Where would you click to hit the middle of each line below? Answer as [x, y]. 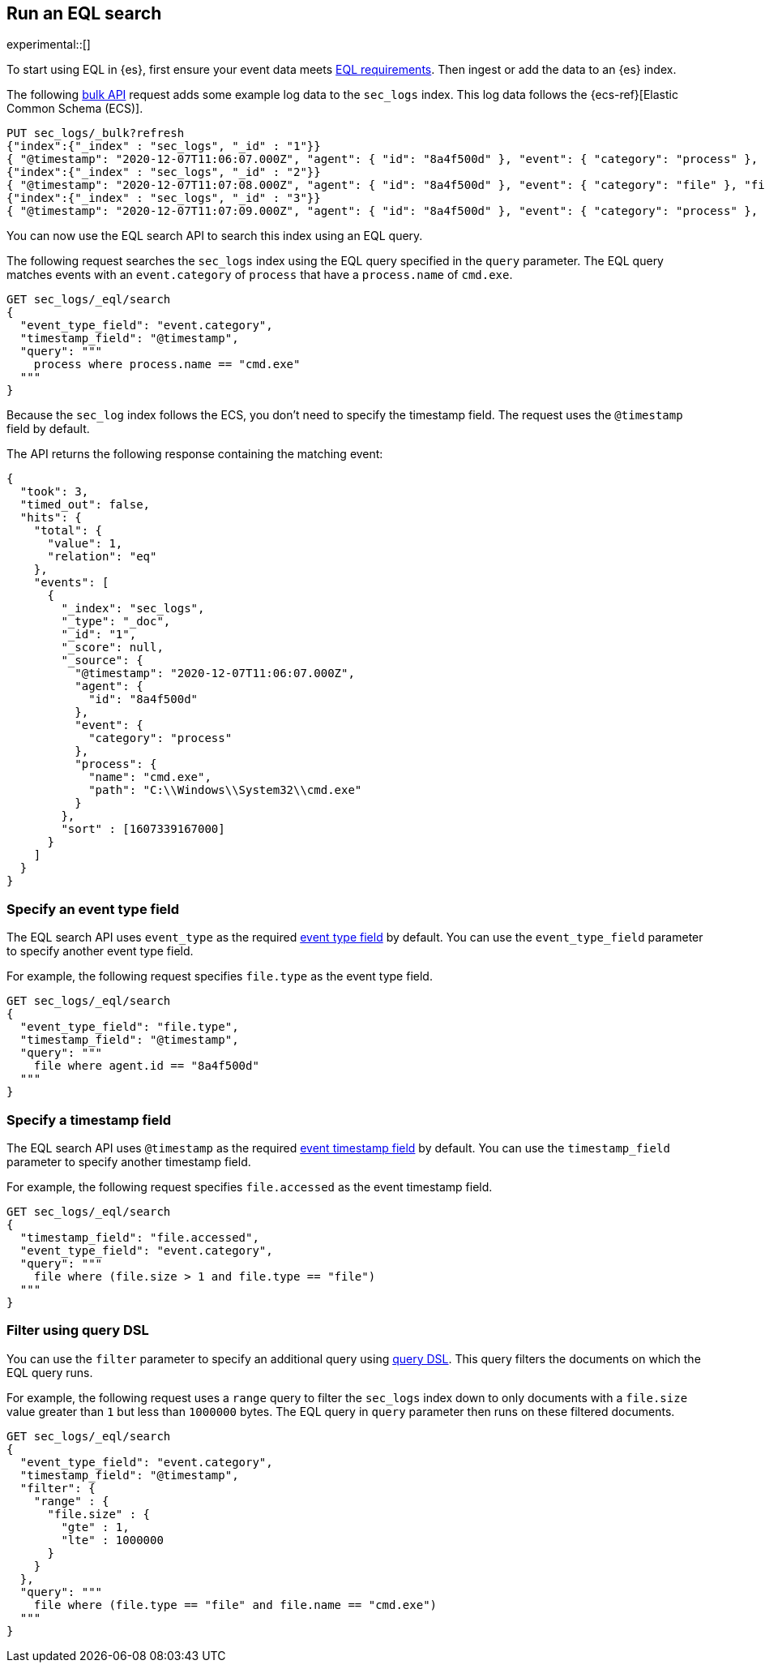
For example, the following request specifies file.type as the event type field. [220, 976]
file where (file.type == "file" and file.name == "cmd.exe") [235, 1605]
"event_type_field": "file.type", [129, 1027]
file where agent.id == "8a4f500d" [146, 1066]
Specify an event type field [93, 909]
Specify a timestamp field [89, 1120]
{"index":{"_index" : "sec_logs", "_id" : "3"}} [164, 198]
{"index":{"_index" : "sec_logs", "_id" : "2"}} [164, 172]
